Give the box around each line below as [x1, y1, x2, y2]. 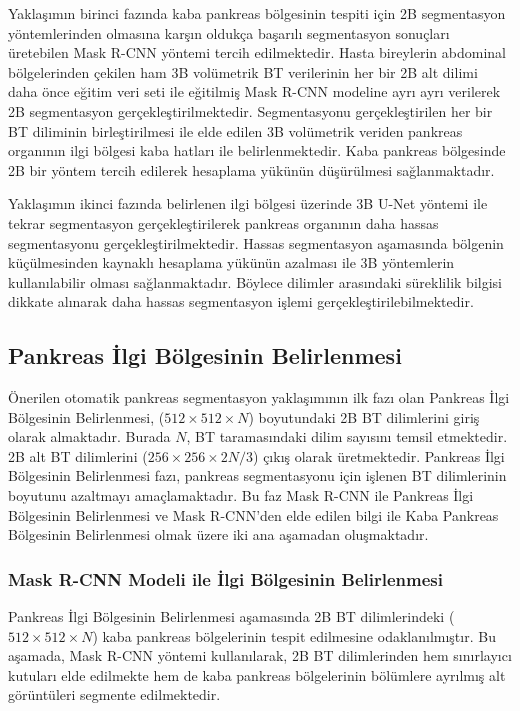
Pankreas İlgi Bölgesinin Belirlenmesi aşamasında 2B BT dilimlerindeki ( [8, 606, 455, 627]
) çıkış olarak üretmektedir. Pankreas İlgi [253, 445, 505, 466]
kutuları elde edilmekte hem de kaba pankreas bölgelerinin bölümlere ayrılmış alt [8, 664, 506, 685]
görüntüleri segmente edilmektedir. [8, 684, 221, 705]
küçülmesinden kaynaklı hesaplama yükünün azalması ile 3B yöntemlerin [8, 252, 455, 273]
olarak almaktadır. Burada [8, 426, 171, 447]
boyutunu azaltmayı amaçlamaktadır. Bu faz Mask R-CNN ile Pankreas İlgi [8, 485, 474, 506]
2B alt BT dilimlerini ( [8, 445, 148, 466]
